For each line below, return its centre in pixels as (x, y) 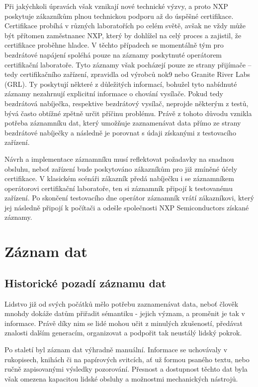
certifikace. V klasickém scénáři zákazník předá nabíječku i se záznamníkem (119, 178)
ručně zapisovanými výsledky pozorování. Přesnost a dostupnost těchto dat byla (126, 369)
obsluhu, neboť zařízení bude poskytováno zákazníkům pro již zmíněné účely (121, 168)
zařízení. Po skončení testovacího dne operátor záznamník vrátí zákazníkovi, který (129, 198)
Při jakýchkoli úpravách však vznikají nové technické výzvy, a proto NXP (116, 6)
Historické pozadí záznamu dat (86, 283)
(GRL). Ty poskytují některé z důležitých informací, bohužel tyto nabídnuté (121, 84)
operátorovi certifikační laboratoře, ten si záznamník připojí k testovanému (119, 188)
